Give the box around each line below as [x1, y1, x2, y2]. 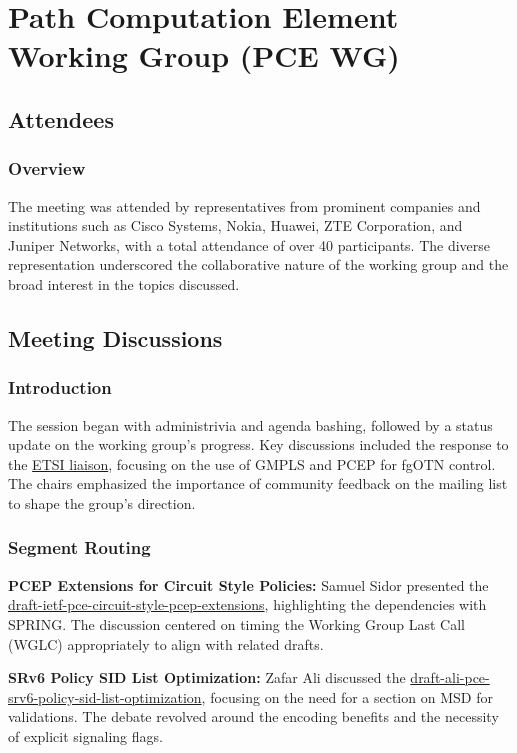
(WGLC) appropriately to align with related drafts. [8, 633, 324, 654]
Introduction [8, 375, 112, 400]
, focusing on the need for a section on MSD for [201, 686, 493, 707]
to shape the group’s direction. [8, 492, 196, 513]
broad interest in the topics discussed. [8, 273, 240, 294]
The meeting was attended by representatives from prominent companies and [8, 195, 481, 216]
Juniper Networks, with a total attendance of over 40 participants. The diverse [8, 234, 491, 255]
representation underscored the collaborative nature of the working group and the [8, 254, 509, 275]
